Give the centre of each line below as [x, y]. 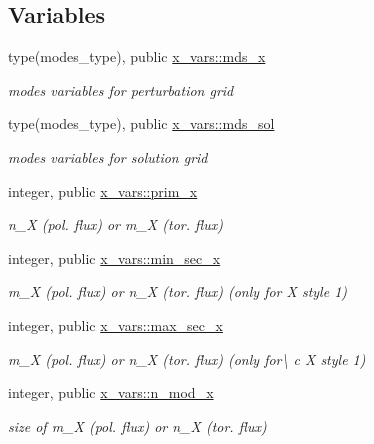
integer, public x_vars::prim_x [103, 190]
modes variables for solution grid [108, 156]
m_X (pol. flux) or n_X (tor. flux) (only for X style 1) [178, 291]
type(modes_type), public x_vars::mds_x [137, 56]
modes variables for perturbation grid [121, 89]
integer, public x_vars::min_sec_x [114, 257]
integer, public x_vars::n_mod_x [111, 392]
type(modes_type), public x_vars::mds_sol [141, 123]
